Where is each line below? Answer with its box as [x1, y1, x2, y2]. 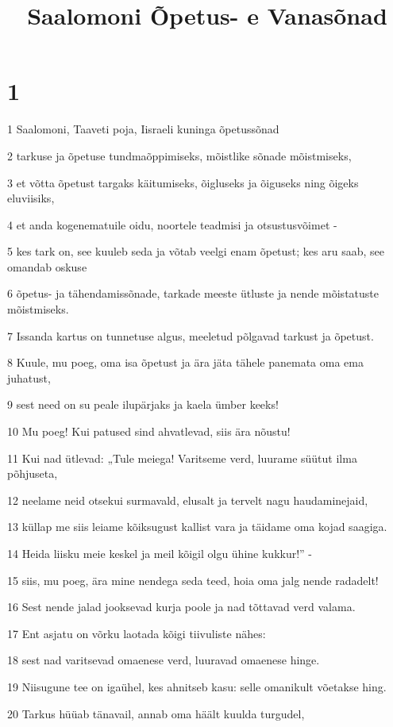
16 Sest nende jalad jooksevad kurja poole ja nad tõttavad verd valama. [7, 598, 356, 615]
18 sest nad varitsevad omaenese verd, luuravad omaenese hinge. [7, 652, 320, 668]
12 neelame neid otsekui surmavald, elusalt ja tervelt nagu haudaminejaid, [7, 491, 368, 508]
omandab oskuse [7, 258, 87, 275]
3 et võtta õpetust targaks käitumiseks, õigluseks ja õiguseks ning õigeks [7, 174, 359, 190]
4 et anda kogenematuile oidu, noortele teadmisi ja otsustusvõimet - [7, 216, 337, 233]
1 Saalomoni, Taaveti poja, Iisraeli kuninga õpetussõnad [7, 121, 279, 137]
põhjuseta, [7, 465, 58, 482]
